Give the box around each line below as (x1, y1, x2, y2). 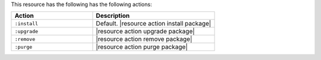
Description (96, 12, 130, 20)
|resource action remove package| (96, 35, 193, 43)
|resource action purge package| (96, 43, 188, 51)
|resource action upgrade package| (96, 27, 195, 36)
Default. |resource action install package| (96, 20, 211, 28)
